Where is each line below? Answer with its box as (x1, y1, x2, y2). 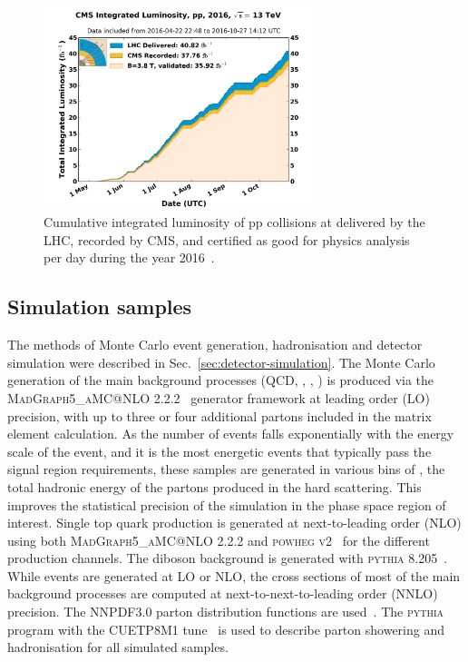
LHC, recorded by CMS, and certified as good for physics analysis (44, 230, 410, 249)
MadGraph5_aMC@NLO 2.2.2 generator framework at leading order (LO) (7, 388, 430, 407)
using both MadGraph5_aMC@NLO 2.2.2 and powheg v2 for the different (7, 530, 430, 549)
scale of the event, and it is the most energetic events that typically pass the (7, 441, 432, 460)
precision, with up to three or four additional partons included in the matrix (7, 406, 432, 425)
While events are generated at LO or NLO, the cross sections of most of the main (7, 566, 461, 585)
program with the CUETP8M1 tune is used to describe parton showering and (7, 619, 444, 638)
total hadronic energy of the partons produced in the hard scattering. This (7, 477, 422, 496)
